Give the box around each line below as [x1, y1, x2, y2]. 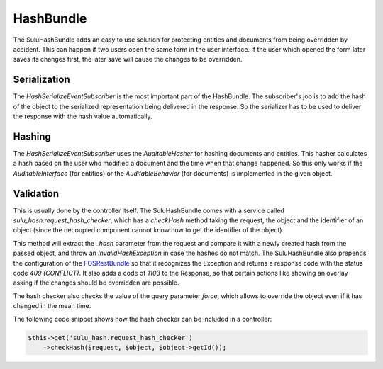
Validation [13, 188, 60, 200]
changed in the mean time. [13, 302, 91, 310]
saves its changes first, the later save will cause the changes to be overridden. [13, 55, 243, 64]
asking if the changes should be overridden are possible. [13, 278, 179, 287]
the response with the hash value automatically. [13, 112, 152, 120]
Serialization [13, 74, 70, 86]
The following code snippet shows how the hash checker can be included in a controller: [13, 314, 272, 323]
